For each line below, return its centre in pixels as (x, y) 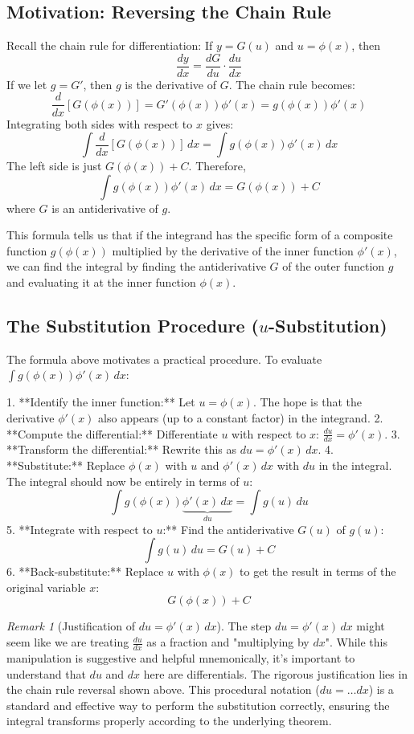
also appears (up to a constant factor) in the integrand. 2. (241, 418)
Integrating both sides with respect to (100, 123)
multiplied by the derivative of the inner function (233, 250)
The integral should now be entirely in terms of (123, 481)
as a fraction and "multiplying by (228, 642)
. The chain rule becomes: (292, 84)
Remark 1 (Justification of (71, 626)
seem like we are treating (68, 642)
